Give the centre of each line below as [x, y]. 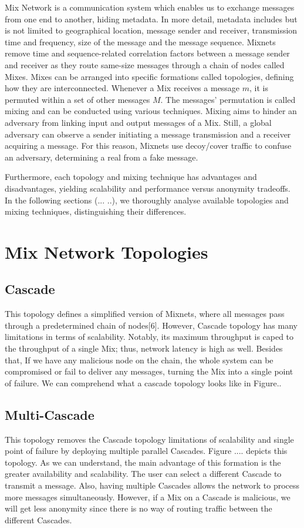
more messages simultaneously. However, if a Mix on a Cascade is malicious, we [148, 497]
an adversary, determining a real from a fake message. [102, 157]
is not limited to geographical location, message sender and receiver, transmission [151, 30]
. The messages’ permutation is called [228, 99]
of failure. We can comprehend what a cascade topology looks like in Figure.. [143, 382]
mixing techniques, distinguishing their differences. [96, 211]
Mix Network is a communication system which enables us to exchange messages [150, 7]
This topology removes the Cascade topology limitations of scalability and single [149, 439]
